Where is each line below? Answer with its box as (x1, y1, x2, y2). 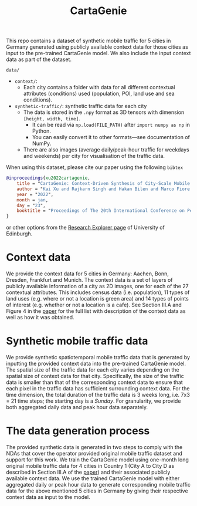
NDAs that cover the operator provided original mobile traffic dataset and (6, 450, 183, 457)
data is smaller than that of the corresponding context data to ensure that (6, 379, 183, 386)
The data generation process (6, 424, 150, 438)
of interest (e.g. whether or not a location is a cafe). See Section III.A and (6, 301, 182, 309)
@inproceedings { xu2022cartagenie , (6, 175, 91, 181)
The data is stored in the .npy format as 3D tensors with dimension (23, 109, 185, 116)
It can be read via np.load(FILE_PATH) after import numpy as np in (32, 122, 191, 129)
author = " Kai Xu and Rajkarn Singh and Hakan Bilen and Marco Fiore (16, 186, 191, 192)
